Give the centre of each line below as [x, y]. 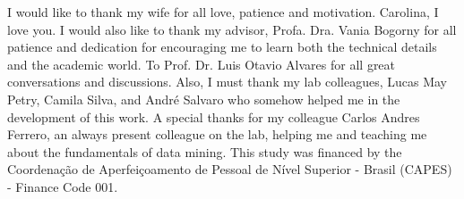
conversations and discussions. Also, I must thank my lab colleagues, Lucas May [227, 82]
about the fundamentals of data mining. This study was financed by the [205, 151]
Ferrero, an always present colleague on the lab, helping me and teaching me [217, 134]
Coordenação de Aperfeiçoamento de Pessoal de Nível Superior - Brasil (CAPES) [230, 169]
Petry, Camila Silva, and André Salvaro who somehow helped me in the [204, 99]
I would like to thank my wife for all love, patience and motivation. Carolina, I [223, 12]
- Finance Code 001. [63, 186]
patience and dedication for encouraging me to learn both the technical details [222, 47]
